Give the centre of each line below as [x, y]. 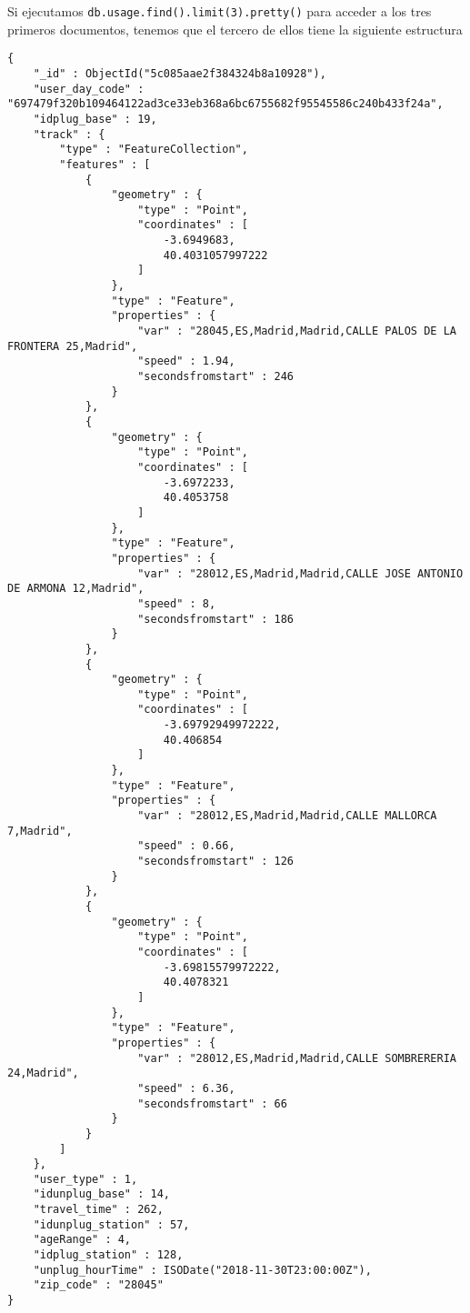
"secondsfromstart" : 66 [212, 1103]
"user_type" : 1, [85, 1179]
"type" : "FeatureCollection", [154, 150]
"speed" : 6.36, [186, 1088]
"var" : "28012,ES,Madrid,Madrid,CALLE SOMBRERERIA [297, 1058]
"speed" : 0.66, [186, 846]
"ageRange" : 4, [82, 1240]
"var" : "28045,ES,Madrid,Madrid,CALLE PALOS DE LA [297, 331]
